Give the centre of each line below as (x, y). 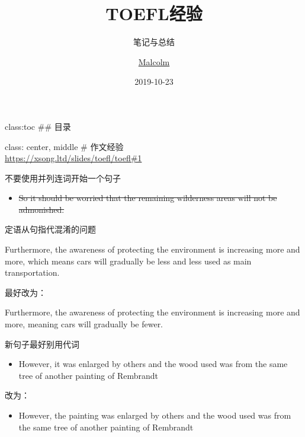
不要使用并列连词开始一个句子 (63, 178)
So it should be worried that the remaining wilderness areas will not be (148, 198)
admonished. (41, 209)
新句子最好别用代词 (42, 344)
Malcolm (154, 61)
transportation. (32, 272)
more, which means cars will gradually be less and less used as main (128, 261)
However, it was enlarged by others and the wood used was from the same (153, 364)
